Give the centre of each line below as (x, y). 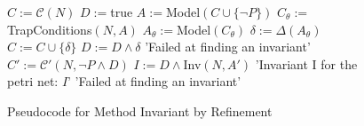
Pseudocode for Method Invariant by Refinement (140, 110)
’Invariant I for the (306, 63)
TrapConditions (50, 29)
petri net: (33, 81)
